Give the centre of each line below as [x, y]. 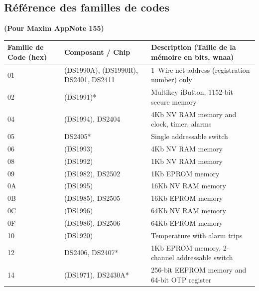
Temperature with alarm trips [197, 235]
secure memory [174, 101]
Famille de [26, 47]
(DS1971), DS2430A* [96, 274]
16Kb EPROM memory [187, 198]
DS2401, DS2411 [89, 79]
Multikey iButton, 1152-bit [192, 92]
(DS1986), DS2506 [92, 222]
